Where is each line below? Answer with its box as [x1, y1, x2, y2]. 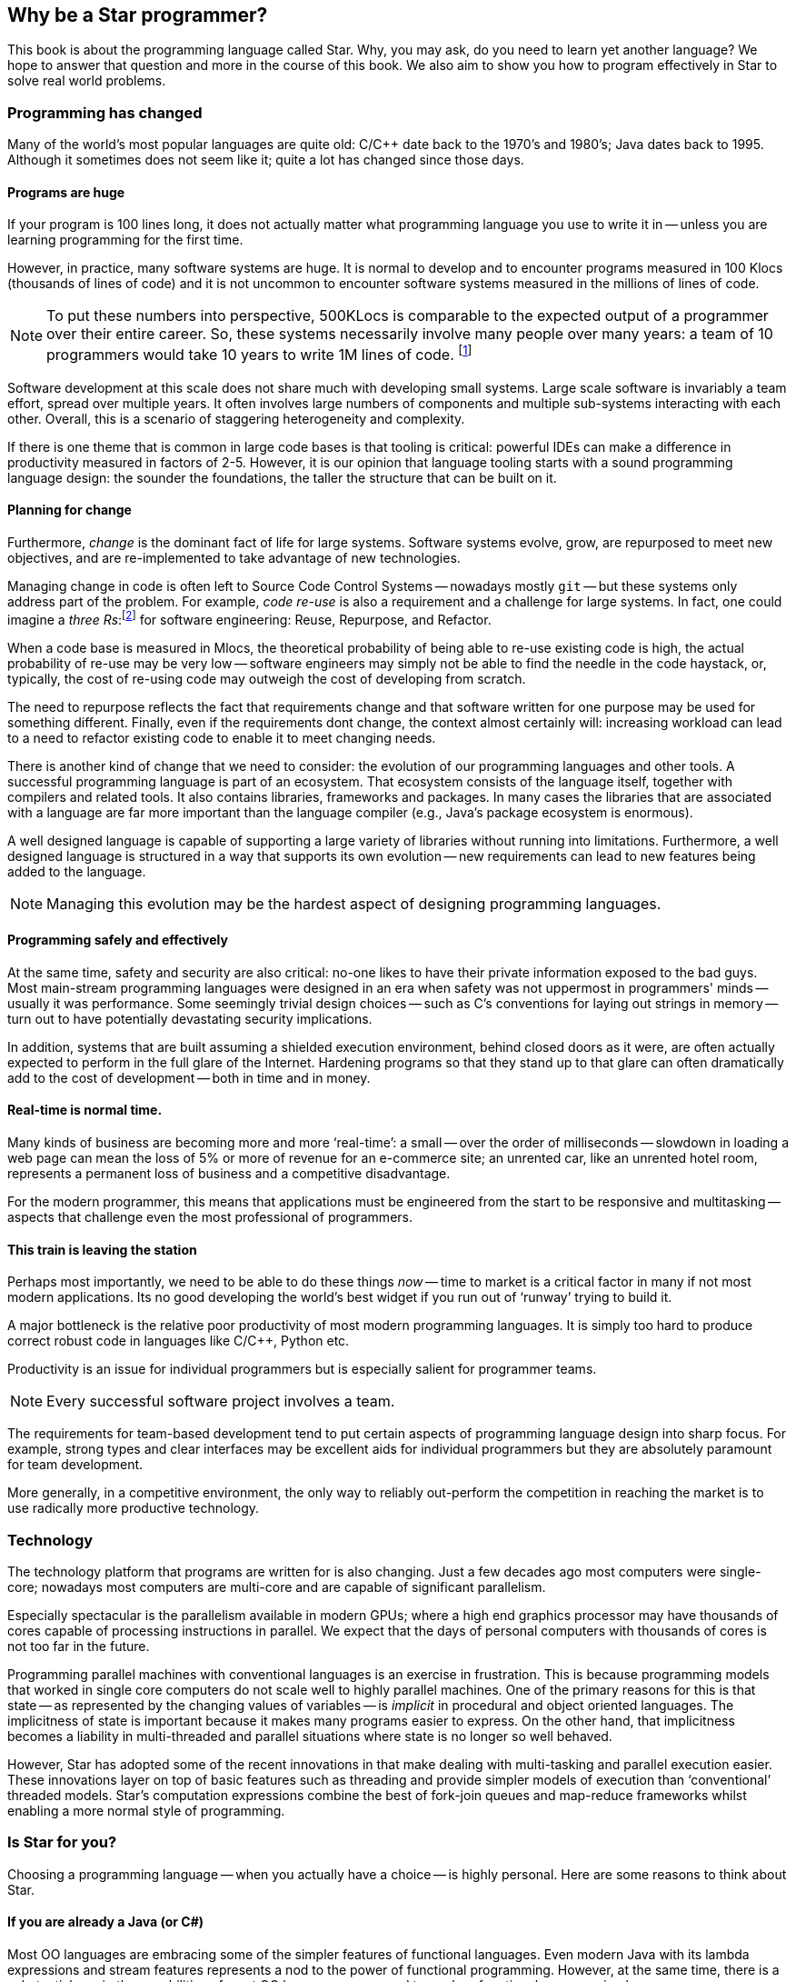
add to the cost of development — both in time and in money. [7, 1069, 371, 1086]
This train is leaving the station [7, 1241, 197, 1257]
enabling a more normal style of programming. [7, 1803, 285, 1818]
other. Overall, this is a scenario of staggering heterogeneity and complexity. [7, 410, 465, 426]
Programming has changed [7, 103, 203, 122]
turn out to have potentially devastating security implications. [7, 1010, 373, 1026]
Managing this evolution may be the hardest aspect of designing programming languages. [46, 894, 662, 913]
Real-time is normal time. [7, 1102, 163, 1118]
